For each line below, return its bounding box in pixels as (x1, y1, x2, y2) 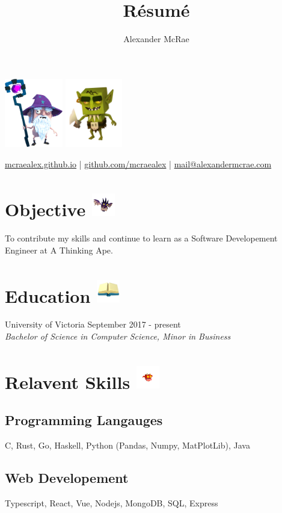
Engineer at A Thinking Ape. (5, 243, 113, 256)
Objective (5, 197, 86, 222)
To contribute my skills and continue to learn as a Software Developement (5, 232, 278, 244)
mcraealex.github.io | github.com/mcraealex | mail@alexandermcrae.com (5, 157, 272, 170)
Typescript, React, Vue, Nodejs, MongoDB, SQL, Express (5, 496, 218, 509)
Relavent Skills (5, 369, 130, 394)
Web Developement (5, 468, 129, 487)
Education (5, 283, 91, 308)
